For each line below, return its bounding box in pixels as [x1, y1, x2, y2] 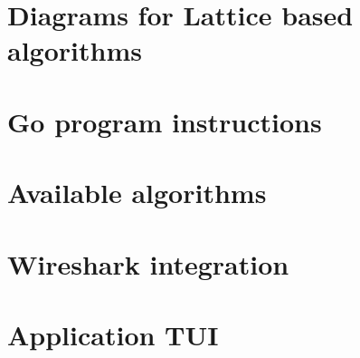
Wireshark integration [7, 245, 289, 282]
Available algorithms [7, 174, 267, 211]
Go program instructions [7, 102, 322, 140]
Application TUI [7, 315, 219, 353]
